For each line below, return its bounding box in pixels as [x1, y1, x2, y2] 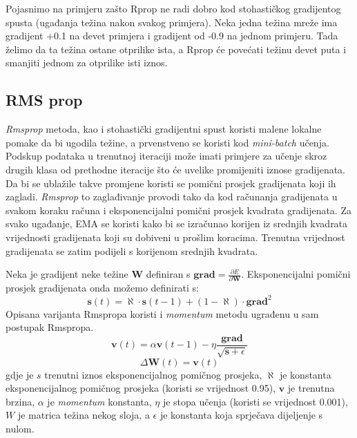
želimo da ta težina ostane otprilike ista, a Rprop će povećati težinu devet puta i [6, 41, 347, 56]
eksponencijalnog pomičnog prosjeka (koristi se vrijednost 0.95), [6, 381, 276, 395]
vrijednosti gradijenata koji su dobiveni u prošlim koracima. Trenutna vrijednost [6, 229, 345, 244]
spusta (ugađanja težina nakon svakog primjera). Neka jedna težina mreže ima [6, 15, 338, 29]
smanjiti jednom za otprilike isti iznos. [6, 55, 168, 70]
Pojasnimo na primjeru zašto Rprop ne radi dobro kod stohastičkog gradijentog [6, 1, 341, 15]
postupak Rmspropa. [6, 320, 94, 334]
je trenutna [287, 381, 335, 395]
